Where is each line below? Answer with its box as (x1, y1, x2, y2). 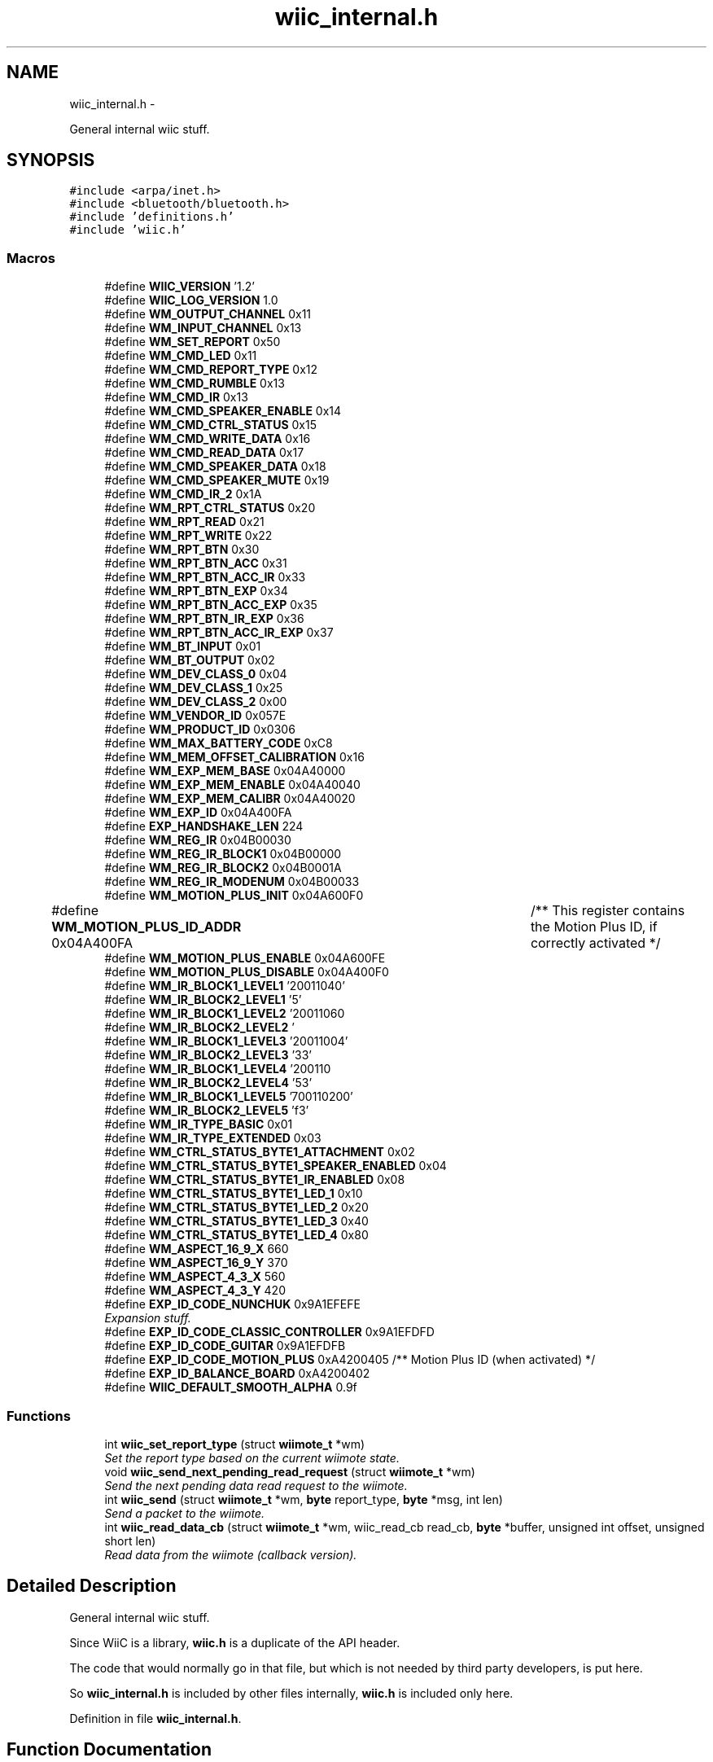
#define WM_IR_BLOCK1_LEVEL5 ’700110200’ (104, 1089, 353, 1104)
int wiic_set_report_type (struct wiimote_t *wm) (104, 1436, 365, 1451)
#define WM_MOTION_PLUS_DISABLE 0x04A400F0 (104, 965, 389, 980)
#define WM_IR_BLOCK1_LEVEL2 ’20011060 (104, 1006, 345, 1021)
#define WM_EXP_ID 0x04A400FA (104, 805, 292, 820)
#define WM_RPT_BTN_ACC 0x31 (104, 556, 287, 571)
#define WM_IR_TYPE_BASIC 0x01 (104, 1117, 293, 1132)
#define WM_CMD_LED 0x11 (104, 348, 257, 363)
